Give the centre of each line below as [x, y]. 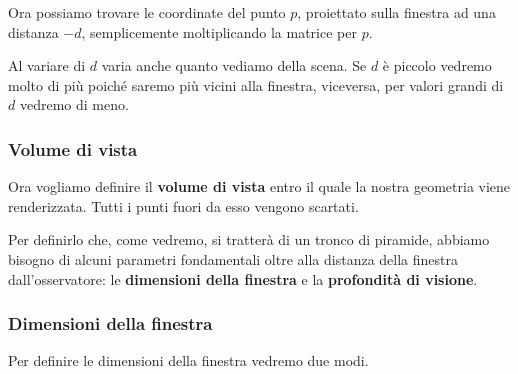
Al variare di [47, 65]
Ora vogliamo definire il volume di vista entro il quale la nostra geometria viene [259, 186]
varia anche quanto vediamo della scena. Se [234, 65]
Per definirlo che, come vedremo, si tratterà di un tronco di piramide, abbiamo [249, 239]
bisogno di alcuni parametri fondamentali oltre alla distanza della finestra [233, 258]
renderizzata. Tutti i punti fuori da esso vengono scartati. [183, 205]
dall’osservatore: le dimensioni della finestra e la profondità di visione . [243, 278]
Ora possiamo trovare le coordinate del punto [147, 12]
